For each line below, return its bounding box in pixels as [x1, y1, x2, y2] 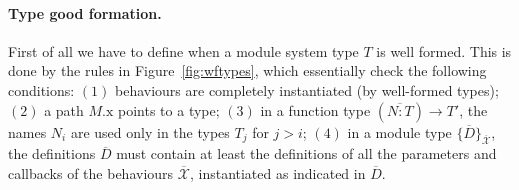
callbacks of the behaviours [8, 162, 174, 183]
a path [44, 99, 84, 120]
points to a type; [118, 99, 220, 120]
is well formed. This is [376, 40, 512, 61]
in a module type [347, 121, 452, 142]
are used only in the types [70, 121, 230, 142]
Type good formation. [8, 2, 162, 23]
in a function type [260, 99, 371, 120]
